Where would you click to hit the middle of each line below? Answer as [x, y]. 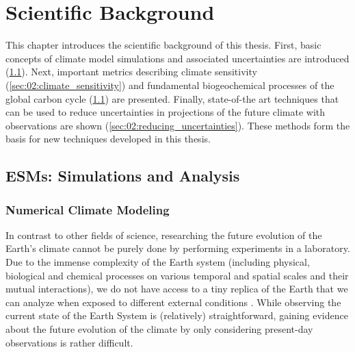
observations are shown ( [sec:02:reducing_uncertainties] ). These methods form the [178, 125]
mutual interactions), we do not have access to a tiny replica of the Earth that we [177, 289]
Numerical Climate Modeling [88, 209]
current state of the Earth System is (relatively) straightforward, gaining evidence [177, 315]
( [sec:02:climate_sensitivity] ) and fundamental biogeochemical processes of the [170, 85]
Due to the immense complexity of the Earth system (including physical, [158, 262]
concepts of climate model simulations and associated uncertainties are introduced [177, 58]
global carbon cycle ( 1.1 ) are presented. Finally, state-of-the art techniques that [172, 98]
